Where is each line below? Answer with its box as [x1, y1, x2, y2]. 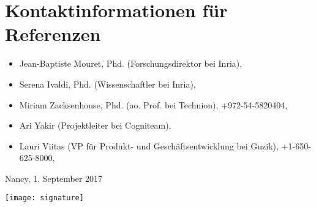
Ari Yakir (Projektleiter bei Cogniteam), [19, 119, 171, 132]
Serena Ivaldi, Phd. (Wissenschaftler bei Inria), [19, 77, 196, 90]
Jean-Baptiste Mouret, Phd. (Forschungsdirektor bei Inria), [19, 57, 243, 70]
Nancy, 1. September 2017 [5, 171, 103, 184]
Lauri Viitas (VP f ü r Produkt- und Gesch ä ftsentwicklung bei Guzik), [19, 139, 279, 152]
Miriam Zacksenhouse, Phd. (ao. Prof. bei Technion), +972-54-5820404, [19, 98, 288, 111]
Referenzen [5, 21, 101, 47]
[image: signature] [5, 194, 84, 203]
